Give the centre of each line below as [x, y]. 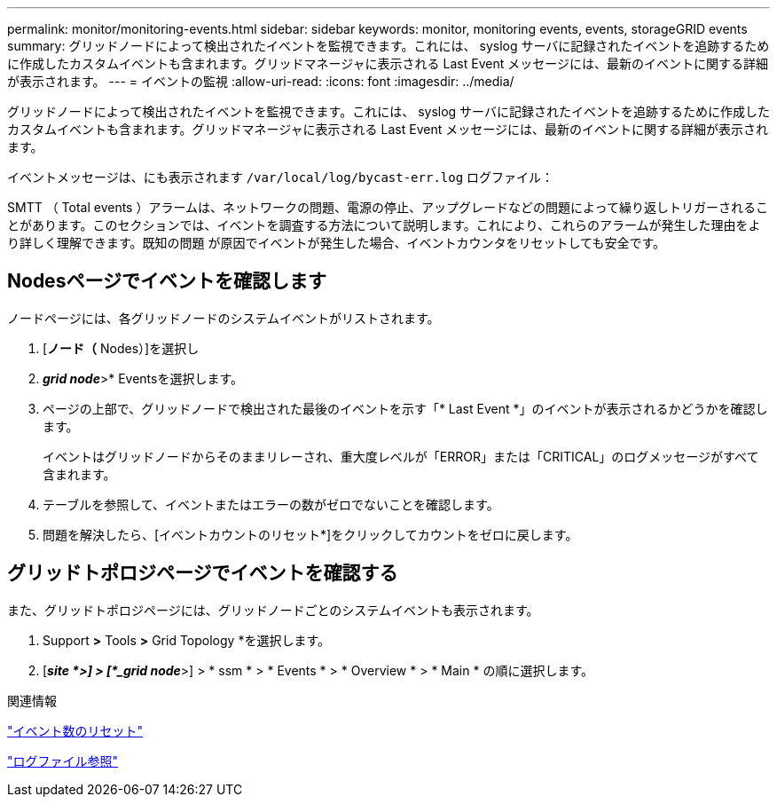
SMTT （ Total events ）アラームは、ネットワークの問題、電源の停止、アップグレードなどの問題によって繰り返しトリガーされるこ [388, 207]
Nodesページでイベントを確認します [167, 281]
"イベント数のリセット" [75, 730]
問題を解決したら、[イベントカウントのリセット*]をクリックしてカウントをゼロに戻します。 [310, 534]
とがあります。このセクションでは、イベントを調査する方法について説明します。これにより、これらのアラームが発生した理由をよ [384, 225]
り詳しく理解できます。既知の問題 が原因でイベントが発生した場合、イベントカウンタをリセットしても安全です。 [337, 243]
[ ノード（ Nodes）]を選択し [121, 348]
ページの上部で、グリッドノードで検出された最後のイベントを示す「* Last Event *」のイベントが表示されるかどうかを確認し [405, 408]
